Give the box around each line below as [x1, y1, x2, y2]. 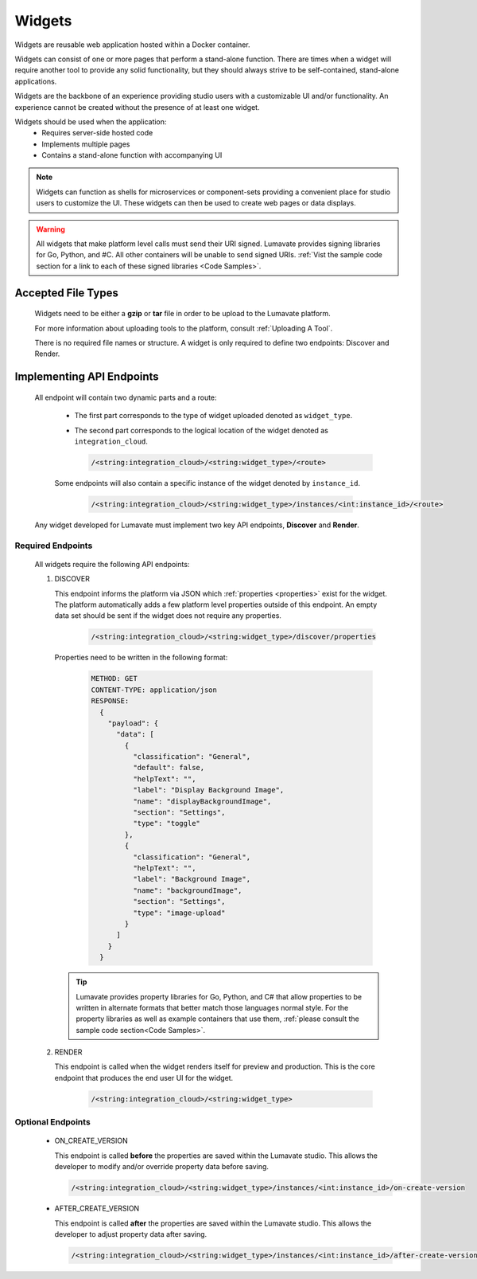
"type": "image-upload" [132, 908, 226, 917]
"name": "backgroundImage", [132, 886, 242, 895]
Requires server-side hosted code [41, 128, 153, 138]
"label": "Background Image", [132, 874, 250, 884]
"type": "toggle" [132, 819, 200, 828]
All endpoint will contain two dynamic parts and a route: [34, 393, 218, 402]
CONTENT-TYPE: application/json [91, 685, 218, 694]
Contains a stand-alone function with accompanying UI [41, 151, 223, 160]
